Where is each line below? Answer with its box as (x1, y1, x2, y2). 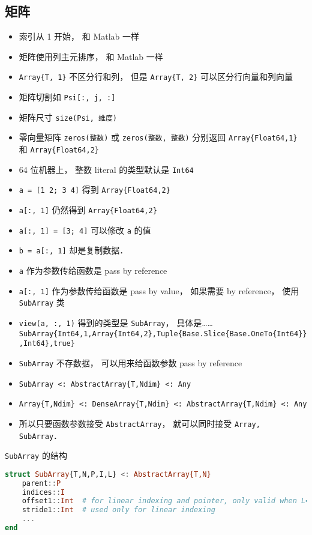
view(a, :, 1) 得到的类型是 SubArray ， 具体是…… (19, 316, 213, 328)
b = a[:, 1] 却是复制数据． (19, 244, 128, 256)
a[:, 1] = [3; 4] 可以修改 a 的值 (19, 223, 151, 236)
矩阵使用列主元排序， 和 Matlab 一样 (19, 50, 163, 62)
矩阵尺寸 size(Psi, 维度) (19, 110, 117, 123)
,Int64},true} (19, 339, 75, 348)
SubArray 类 (19, 296, 65, 309)
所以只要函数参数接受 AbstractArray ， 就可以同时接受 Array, (19, 417, 260, 429)
